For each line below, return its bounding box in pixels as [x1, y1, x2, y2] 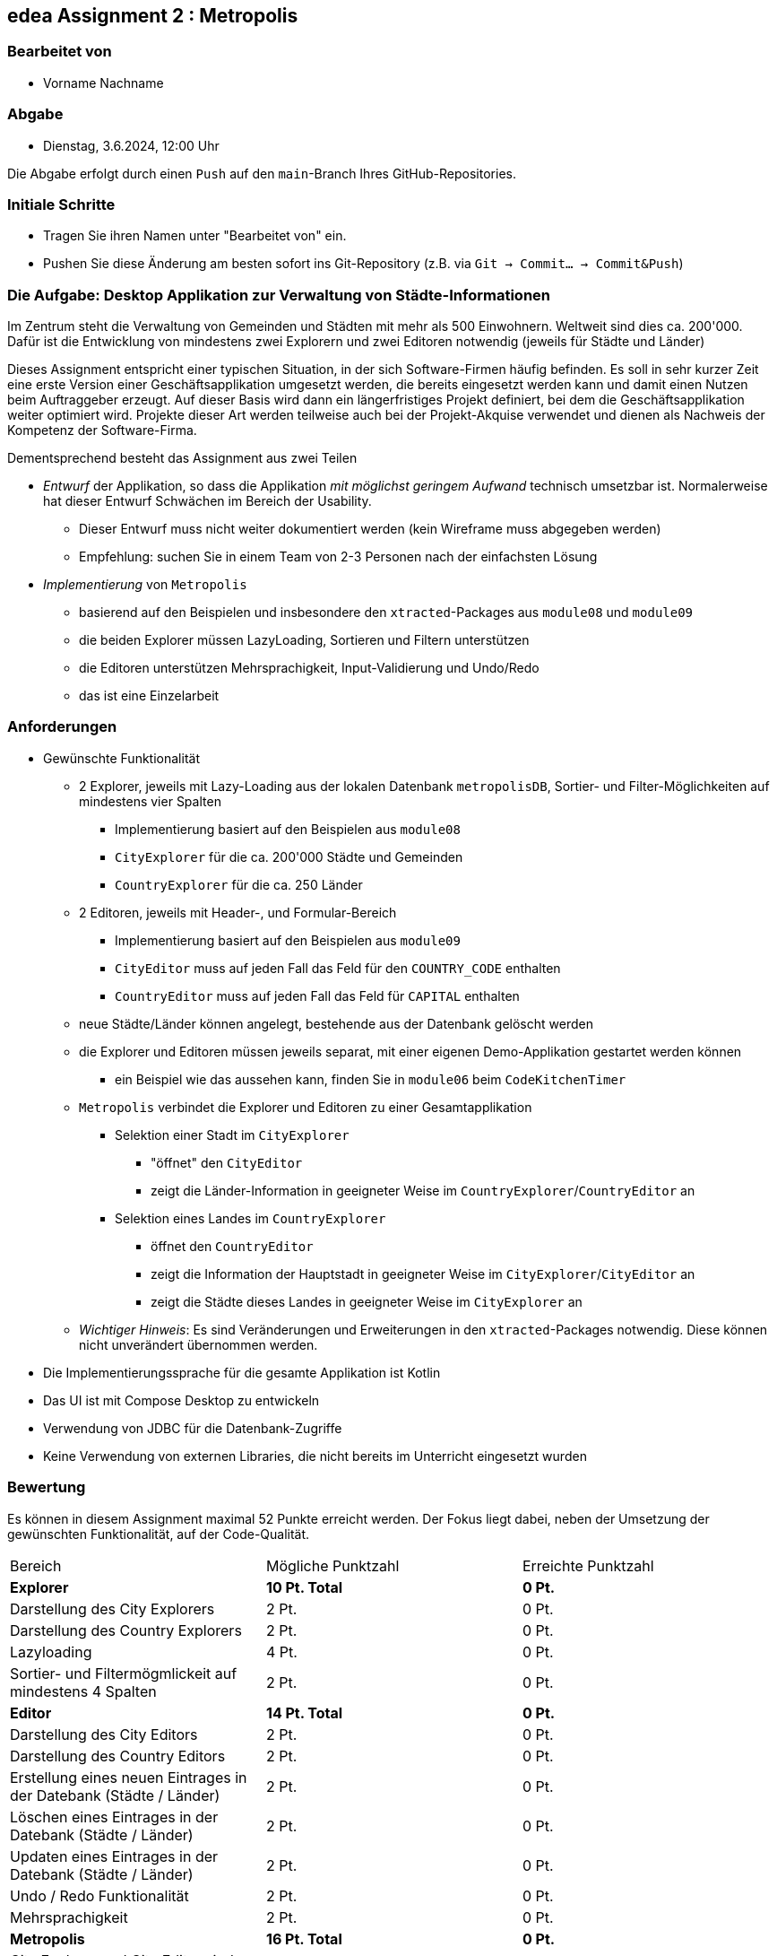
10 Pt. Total [265, 1578, 343, 1596]
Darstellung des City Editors [10, 1725, 198, 1743]
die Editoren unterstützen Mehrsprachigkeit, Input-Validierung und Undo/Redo [79, 660, 540, 676]
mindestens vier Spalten [79, 793, 221, 809]
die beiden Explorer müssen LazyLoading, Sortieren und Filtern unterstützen [79, 632, 530, 648]
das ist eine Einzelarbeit [79, 688, 220, 704]
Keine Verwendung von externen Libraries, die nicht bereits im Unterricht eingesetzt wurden [43, 1447, 587, 1464]
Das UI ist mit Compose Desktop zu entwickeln [43, 1392, 320, 1408]
